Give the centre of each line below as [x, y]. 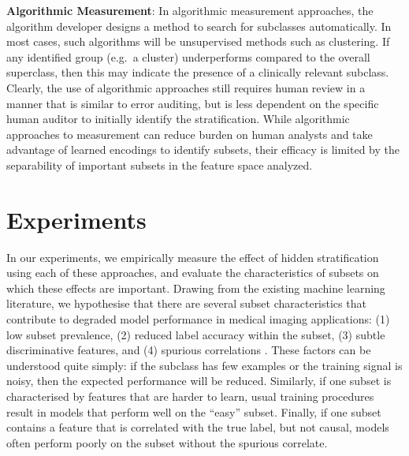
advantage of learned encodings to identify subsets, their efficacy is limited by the [203, 150]
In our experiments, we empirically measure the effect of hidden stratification [193, 257]
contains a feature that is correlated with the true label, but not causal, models [198, 427]
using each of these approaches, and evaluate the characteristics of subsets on [193, 273]
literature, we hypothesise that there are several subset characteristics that [186, 303]
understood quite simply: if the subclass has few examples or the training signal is [204, 365]
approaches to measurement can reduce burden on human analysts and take [190, 134]
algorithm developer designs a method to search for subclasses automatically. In [199, 26]
